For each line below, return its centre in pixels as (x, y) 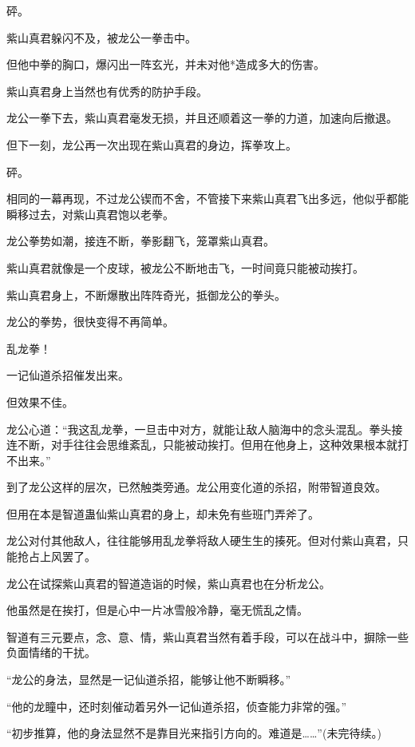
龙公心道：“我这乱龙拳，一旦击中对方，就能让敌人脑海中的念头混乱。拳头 (199, 429)
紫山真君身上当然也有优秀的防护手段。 (107, 91)
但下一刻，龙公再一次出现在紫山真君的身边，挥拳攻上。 (152, 144)
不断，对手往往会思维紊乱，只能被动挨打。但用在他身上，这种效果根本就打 (213, 445)
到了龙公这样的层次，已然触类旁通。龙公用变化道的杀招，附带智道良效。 (196, 487)
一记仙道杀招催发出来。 (68, 375)
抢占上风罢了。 (56, 556)
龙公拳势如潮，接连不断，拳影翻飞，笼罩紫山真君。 (140, 241)
